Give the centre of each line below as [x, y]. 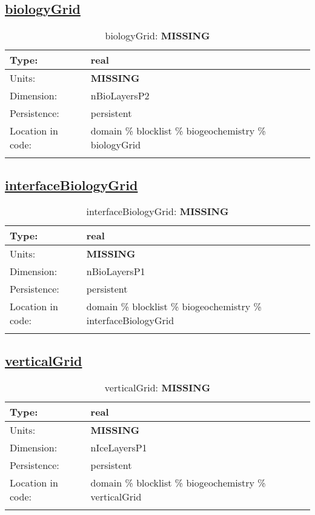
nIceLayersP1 [119, 447]
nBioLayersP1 [116, 271]
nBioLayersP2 [120, 96]
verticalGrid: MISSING [157, 387]
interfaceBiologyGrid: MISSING [157, 211]
